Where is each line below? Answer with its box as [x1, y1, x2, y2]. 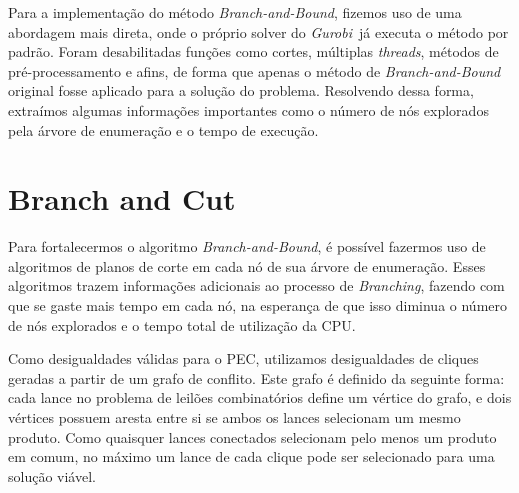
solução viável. [8, 465, 96, 486]
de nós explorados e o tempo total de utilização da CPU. [8, 314, 356, 335]
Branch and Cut [8, 178, 236, 219]
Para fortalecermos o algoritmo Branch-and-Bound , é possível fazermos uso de [8, 236, 486, 257]
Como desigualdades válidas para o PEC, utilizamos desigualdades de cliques [8, 348, 479, 369]
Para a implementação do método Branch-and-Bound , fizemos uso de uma [8, 2, 462, 22]
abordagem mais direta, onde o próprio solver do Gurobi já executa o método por [8, 21, 509, 42]
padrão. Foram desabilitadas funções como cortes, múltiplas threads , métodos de [8, 41, 499, 62]
